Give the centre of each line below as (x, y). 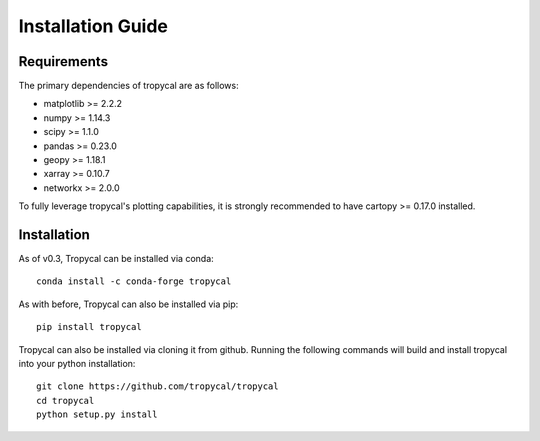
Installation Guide (93, 26)
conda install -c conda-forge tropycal (134, 281)
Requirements (63, 61)
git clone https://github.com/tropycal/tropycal (157, 386)
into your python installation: (77, 364)
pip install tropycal (89, 327)
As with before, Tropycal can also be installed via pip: (128, 304)
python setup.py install (97, 414)
